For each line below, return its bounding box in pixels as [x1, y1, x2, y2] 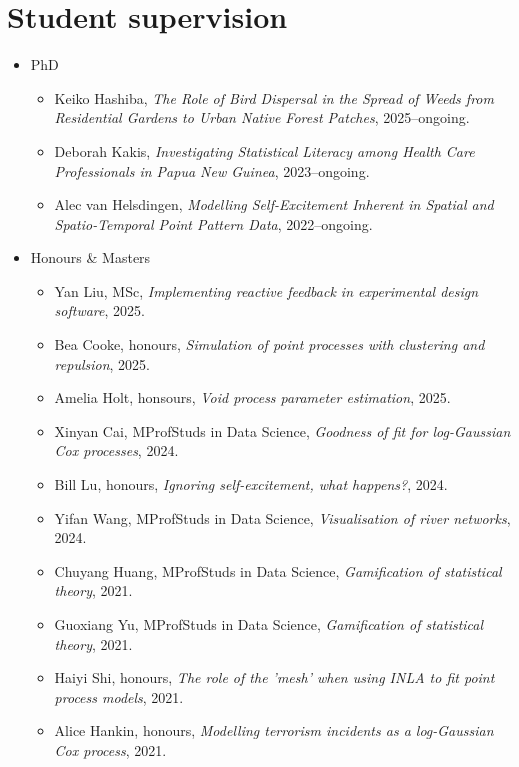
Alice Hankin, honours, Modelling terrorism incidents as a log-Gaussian [54, 720, 494, 741]
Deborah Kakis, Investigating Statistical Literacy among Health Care [54, 140, 475, 161]
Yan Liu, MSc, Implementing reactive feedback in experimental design [54, 280, 479, 301]
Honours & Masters [30, 247, 151, 268]
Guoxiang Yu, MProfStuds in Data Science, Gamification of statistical [54, 614, 484, 634]
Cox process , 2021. [54, 739, 167, 760]
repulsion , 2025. [54, 353, 150, 374]
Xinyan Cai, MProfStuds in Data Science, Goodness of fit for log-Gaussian [54, 420, 511, 441]
